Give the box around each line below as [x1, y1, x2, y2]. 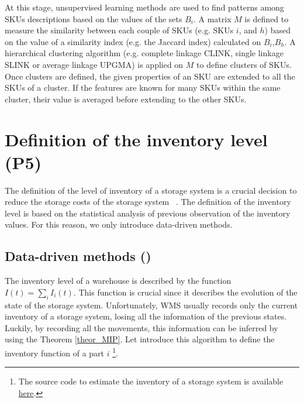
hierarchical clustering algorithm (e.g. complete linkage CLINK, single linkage [5, 47, 284, 59]
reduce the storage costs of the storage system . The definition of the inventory [5, 195, 291, 208]
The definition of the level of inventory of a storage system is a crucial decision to [5, 184, 297, 196]
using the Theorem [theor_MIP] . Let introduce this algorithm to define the [5, 333, 275, 345]
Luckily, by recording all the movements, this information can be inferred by [5, 321, 278, 334]
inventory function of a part [5, 346, 105, 359]
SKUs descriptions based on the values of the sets [5, 12, 182, 25]
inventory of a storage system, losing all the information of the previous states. [5, 310, 287, 322]
